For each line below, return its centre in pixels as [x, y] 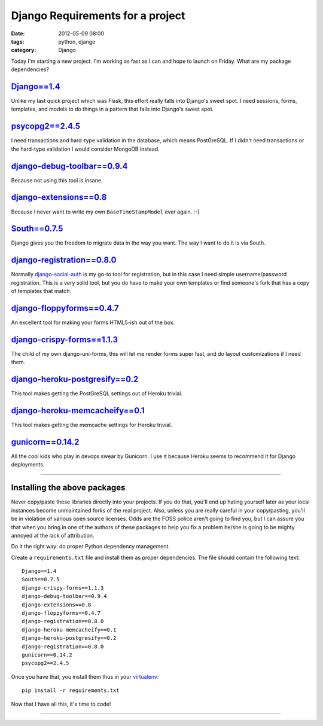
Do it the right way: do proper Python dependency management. [91, 547]
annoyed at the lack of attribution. [53, 535]
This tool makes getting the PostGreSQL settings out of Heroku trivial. [97, 393]
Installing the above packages [68, 488]
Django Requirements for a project [98, 16]
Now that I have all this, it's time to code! [61, 704]
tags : [18, 41]
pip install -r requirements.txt [71, 690]
